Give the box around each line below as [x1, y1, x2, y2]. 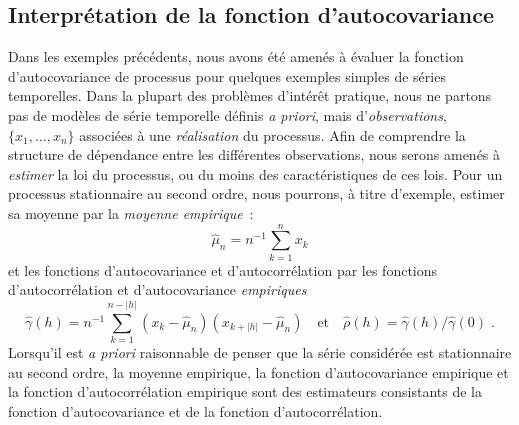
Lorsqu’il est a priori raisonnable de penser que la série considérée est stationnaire [8, 341, 512, 362]
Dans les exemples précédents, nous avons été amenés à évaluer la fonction [8, 46, 464, 67]
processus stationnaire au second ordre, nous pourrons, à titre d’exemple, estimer [8, 183, 505, 204]
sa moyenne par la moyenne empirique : [8, 202, 254, 223]
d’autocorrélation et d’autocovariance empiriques [8, 279, 307, 300]
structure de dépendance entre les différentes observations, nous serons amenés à [8, 144, 501, 165]
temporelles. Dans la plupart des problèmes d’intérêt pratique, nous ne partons [8, 85, 492, 106]
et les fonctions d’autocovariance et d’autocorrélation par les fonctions [8, 259, 438, 280]
